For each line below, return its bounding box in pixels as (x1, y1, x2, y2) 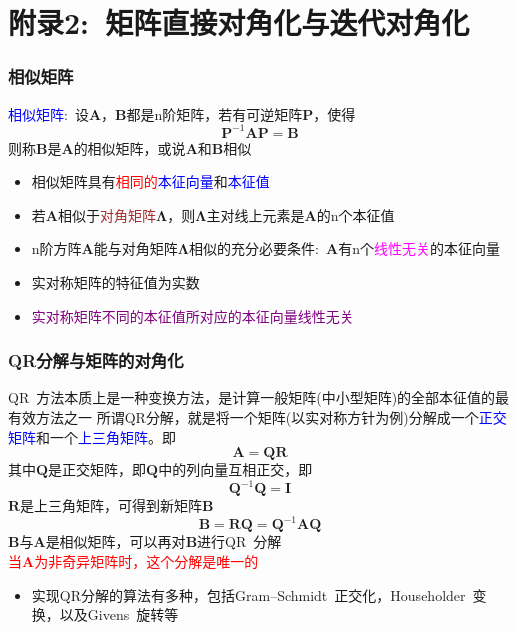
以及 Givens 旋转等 (59, 604, 179, 625)
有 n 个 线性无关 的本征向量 (338, 238, 500, 259)
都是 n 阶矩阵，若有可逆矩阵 (126, 103, 303, 124)
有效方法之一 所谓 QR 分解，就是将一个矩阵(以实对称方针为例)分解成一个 (8, 407, 479, 428)
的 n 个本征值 (316, 204, 395, 225)
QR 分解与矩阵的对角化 (8, 348, 184, 373)
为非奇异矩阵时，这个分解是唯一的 (34, 551, 259, 572)
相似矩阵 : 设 (8, 103, 89, 124)
